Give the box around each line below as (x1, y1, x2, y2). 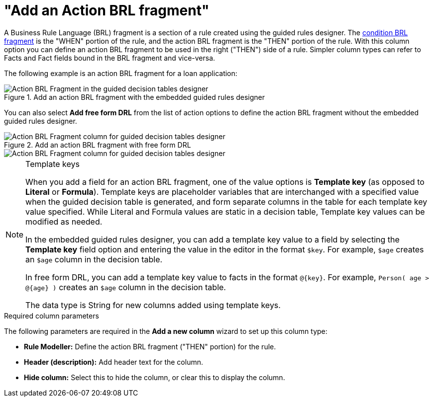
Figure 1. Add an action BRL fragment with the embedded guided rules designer (4, 92, 265, 101)
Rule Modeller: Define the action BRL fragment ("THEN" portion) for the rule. (24, 342, 276, 351)
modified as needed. (25, 216, 103, 227)
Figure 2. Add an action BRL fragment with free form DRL (4, 140, 191, 149)
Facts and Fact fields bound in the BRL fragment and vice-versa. (4, 53, 216, 62)
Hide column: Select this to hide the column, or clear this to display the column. (24, 373, 285, 382)
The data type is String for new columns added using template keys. (25, 300, 281, 310)
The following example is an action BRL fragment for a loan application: (4, 69, 237, 78)
